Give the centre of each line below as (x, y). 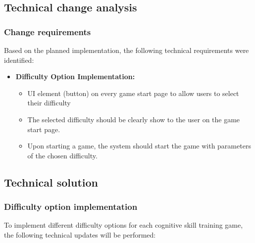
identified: (19, 60)
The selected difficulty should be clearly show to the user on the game (134, 119)
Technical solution (51, 182)
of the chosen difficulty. (62, 155)
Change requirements (48, 31)
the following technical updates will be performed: (80, 234)
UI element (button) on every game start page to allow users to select (133, 93)
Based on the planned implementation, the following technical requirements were (127, 50)
